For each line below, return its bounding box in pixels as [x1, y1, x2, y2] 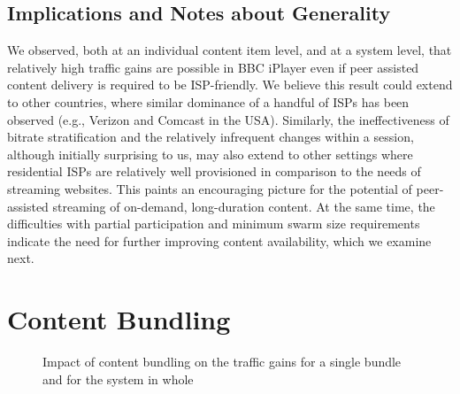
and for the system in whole [42, 369, 194, 388]
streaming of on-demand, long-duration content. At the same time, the [52, 197, 435, 215]
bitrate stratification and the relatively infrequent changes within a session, [7, 127, 414, 146]
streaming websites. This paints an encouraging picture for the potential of [7, 179, 412, 197]
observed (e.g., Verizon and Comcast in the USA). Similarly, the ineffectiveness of [7, 110, 449, 128]
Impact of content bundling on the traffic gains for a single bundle [42, 352, 402, 371]
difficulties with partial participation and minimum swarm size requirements [7, 214, 420, 233]
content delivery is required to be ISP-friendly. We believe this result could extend [7, 75, 453, 94]
